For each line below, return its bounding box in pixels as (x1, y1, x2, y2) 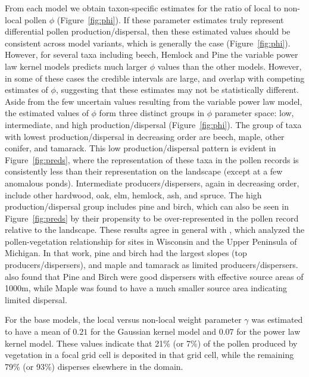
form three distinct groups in (99, 107, 205, 119)
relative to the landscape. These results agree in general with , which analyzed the (5, 223, 305, 236)
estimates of (5, 83, 48, 96)
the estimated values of (5, 107, 89, 119)
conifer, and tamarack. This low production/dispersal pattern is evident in (5, 142, 276, 154)
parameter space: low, (214, 107, 294, 119)
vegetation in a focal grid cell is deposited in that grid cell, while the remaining (5, 348, 294, 361)
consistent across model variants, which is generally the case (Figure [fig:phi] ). (5, 36, 291, 49)
